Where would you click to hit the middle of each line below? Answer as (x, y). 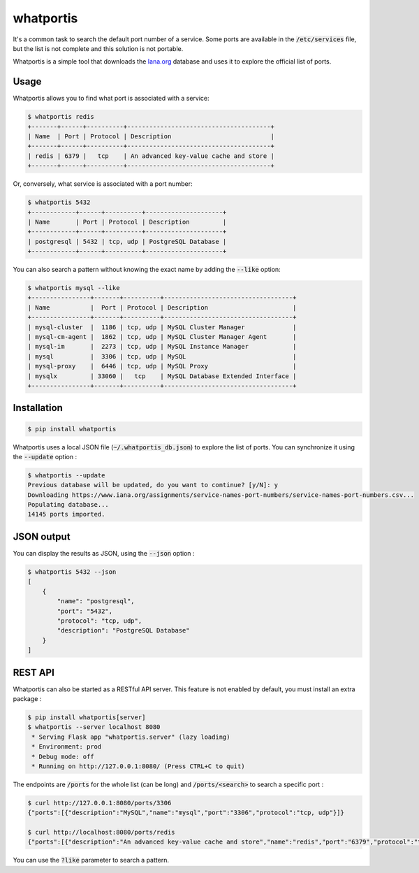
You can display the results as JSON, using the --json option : (104, 553)
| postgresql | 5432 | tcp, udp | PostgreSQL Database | (127, 241)
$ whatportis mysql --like (74, 288)
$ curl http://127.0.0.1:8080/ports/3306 (100, 803)
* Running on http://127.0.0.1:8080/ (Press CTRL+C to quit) (138, 766)
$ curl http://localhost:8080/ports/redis (101, 832)
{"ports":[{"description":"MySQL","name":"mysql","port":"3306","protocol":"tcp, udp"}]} (186, 813)
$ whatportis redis (61, 117)
